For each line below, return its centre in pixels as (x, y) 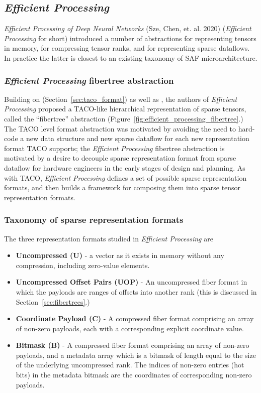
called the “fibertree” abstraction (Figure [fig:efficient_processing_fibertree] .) (124, 118)
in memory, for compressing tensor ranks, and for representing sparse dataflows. (127, 48)
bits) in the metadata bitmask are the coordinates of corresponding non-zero (134, 375)
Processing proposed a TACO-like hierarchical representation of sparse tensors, (125, 109)
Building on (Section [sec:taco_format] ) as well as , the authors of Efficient (121, 99)
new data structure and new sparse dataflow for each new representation (138, 138)
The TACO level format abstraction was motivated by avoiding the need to (120, 128)
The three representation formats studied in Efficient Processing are (109, 238)
